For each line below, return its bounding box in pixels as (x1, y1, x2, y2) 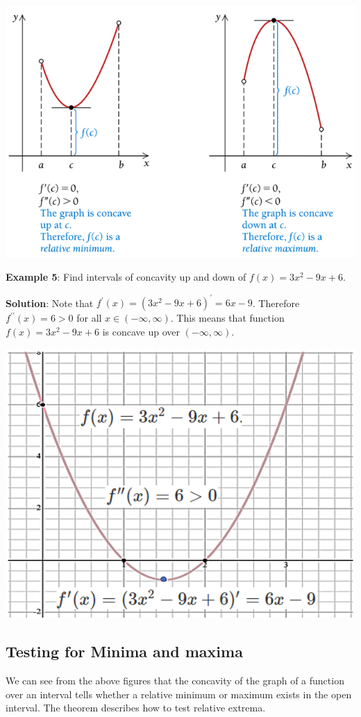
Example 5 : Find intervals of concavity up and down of (6, 270, 246, 284)
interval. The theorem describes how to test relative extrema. (6, 700, 266, 715)
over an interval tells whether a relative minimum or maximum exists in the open (6, 686, 352, 701)
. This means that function (170, 311, 285, 325)
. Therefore (252, 295, 300, 310)
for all (76, 311, 102, 325)
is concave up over (102, 324, 180, 338)
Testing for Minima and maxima (6, 641, 243, 662)
